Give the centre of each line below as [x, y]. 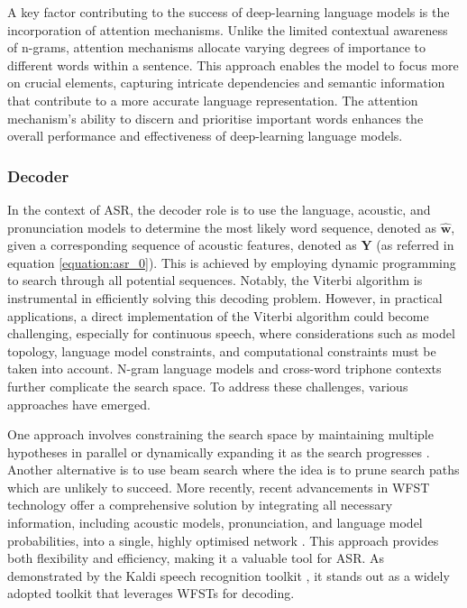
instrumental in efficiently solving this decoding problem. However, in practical [225, 297]
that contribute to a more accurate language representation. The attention [213, 100]
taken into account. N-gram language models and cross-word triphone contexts [224, 368]
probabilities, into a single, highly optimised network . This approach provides [223, 540]
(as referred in [415, 245]
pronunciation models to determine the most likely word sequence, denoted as [222, 227]
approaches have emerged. [79, 404]
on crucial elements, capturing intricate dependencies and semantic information [226, 83]
